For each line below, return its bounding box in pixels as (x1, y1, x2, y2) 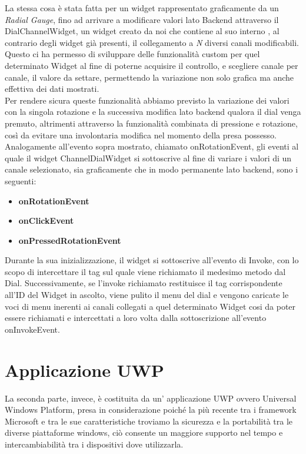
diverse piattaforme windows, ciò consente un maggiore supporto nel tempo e (5, 426, 283, 439)
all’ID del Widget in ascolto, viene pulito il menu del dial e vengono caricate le (5, 289, 289, 301)
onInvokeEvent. (5, 323, 60, 335)
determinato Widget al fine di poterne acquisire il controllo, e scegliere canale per (5, 59, 298, 71)
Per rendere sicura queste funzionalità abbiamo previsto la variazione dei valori (5, 94, 290, 106)
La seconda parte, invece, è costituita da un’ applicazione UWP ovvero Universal (5, 392, 297, 404)
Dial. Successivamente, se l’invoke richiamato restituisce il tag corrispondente (5, 277, 282, 289)
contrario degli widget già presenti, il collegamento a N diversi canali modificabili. (5, 36, 299, 48)
